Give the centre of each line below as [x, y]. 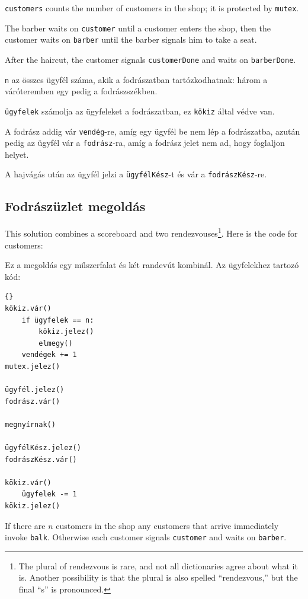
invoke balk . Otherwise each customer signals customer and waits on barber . [146, 537]
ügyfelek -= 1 [49, 494]
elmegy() [56, 343]
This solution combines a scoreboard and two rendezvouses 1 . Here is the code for [151, 232]
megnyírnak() [30, 424]
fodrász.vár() [33, 401]
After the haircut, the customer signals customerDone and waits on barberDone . [150, 59]
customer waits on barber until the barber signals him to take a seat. [131, 39]
